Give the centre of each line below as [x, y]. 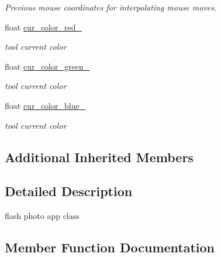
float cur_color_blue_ [45, 105]
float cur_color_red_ [43, 27]
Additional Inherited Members [99, 157]
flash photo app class [42, 216]
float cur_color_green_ [47, 66]
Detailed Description [69, 191]
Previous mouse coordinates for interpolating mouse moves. [111, 7]
